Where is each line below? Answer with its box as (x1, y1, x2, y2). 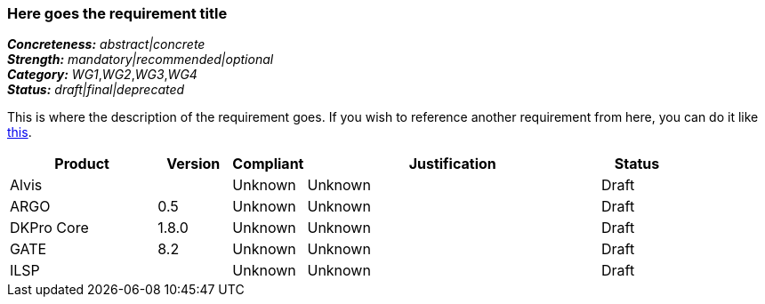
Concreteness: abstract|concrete (7, 36, 205, 52)
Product (54, 155, 109, 173)
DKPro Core (10, 219, 89, 237)
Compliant (232, 155, 304, 173)
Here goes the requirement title (7, 4, 228, 22)
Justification (408, 155, 496, 173)
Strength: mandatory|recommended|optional (7, 52, 274, 68)
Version (166, 155, 221, 173)
